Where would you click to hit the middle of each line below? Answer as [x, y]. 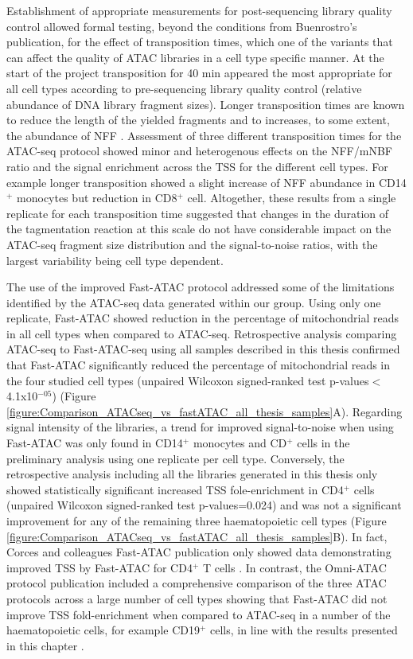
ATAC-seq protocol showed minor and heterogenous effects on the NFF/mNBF [199, 151]
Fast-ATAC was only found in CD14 [95, 443]
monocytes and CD [240, 443]
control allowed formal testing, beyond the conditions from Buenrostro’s [182, 26]
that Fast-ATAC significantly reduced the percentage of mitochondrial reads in [199, 365]
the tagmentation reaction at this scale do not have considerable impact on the [199, 229]
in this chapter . [45, 645]
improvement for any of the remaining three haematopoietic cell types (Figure [197, 521]
